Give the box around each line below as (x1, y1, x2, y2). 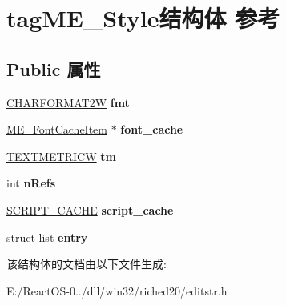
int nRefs (6, 175, 56, 191)
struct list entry (6, 228, 88, 245)
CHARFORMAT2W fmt (6, 94, 130, 110)
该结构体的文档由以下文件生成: (6, 255, 167, 272)
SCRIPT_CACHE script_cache (6, 201, 174, 218)
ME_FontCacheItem (6, 121, 107, 138)
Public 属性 (6, 56, 101, 81)
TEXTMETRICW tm (6, 147, 116, 164)
